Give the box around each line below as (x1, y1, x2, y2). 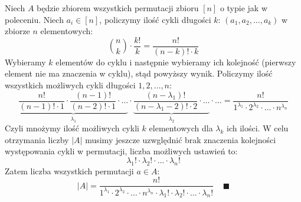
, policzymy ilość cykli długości (99, 13, 211, 25)
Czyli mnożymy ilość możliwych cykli (5, 122, 139, 134)
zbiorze (5, 25, 30, 37)
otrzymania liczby (5, 133, 69, 145)
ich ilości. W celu (227, 122, 289, 134)
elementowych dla (149, 122, 213, 134)
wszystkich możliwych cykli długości (5, 79, 136, 91)
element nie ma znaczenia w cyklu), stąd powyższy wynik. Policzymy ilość (5, 67, 273, 80)
